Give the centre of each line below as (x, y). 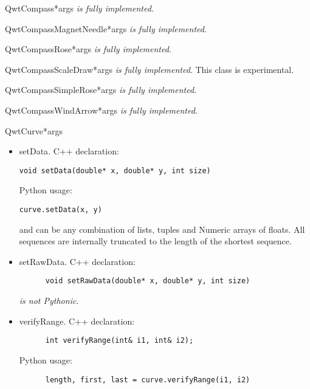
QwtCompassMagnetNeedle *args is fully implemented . (106, 28)
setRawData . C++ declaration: (77, 261)
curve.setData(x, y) (60, 210)
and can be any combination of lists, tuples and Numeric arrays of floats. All (162, 229)
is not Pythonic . (49, 301)
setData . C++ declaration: (69, 151)
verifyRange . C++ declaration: (77, 321)
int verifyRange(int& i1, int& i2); (119, 341)
